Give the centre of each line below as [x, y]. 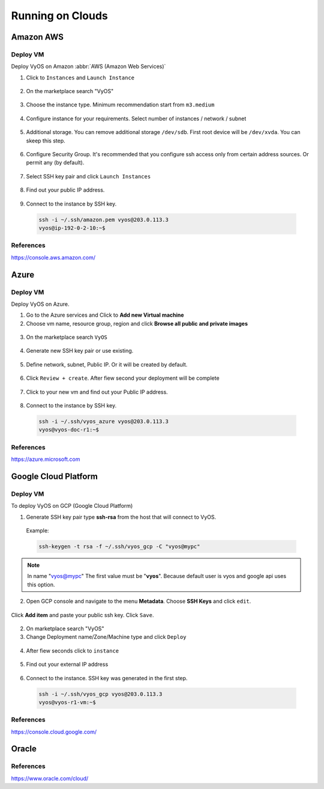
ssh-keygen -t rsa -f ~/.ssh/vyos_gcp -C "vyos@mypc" [119, 547]
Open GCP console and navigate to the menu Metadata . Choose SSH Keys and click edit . [139, 602]
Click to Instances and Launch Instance [80, 78]
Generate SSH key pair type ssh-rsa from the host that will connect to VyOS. [121, 517]
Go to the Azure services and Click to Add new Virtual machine [105, 315]
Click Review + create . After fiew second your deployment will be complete [123, 378]
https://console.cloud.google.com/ [54, 732]
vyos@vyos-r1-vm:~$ [67, 702]
